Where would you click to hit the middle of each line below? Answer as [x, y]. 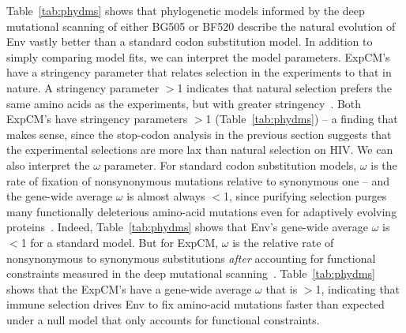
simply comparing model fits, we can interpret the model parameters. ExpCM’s [198, 56]
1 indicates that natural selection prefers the [284, 87]
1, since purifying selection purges [305, 196]
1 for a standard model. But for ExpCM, [120, 242]
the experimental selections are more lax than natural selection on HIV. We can [200, 150]
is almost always [166, 196]
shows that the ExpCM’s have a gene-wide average [129, 288]
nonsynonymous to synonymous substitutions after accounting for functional [191, 258]
